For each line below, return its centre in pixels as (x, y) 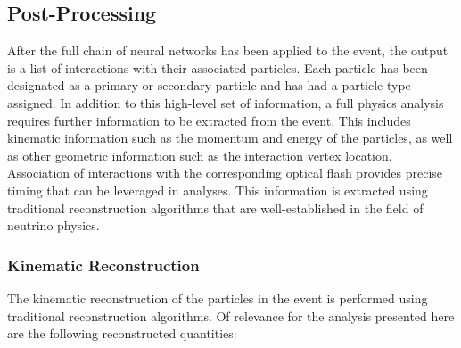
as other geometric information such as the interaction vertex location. (200, 155)
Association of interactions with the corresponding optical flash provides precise (225, 173)
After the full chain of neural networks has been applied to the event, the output (228, 50)
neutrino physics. (54, 225)
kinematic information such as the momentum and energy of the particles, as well (230, 138)
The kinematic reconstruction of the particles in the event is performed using (218, 298)
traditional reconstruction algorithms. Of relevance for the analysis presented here (231, 315)
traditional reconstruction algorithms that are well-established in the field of (215, 207)
